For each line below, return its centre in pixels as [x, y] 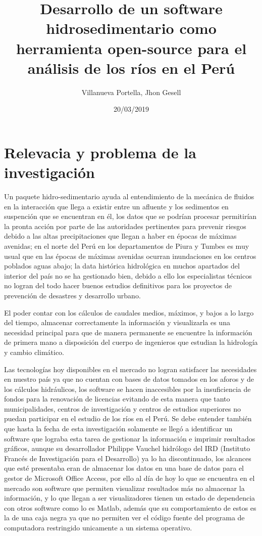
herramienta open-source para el [131, 48]
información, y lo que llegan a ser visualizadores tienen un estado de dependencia [130, 498]
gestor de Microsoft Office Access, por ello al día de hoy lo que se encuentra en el [129, 478]
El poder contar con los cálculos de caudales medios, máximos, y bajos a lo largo [129, 312]
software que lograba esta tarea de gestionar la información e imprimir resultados [130, 438]
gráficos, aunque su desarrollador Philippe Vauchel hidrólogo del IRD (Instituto [127, 448]
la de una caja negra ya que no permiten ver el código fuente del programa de [124, 518]
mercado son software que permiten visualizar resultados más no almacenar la [124, 488]
